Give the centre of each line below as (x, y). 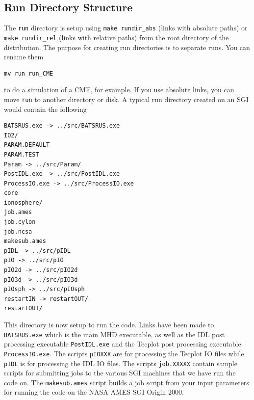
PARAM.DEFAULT (27, 145)
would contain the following (45, 109)
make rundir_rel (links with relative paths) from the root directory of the (116, 37)
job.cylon (20, 222)
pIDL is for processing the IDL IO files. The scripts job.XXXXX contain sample (121, 363)
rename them (24, 57)
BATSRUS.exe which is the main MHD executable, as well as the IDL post (114, 334)
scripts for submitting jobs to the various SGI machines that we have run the (120, 373)
